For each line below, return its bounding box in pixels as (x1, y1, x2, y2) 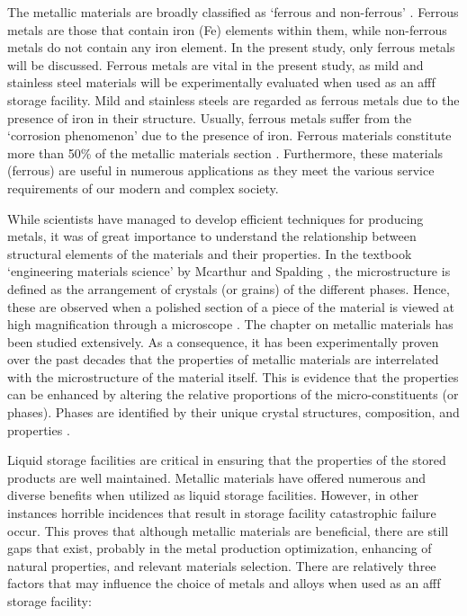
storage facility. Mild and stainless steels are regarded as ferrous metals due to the (7, 90, 460, 109)
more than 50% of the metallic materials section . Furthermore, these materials (7, 143, 444, 162)
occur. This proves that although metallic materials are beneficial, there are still (7, 521, 449, 540)
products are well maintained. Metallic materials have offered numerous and (7, 468, 427, 487)
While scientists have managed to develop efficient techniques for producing (7, 209, 424, 228)
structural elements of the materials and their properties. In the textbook (7, 244, 412, 263)
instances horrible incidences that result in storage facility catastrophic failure (7, 504, 436, 522)
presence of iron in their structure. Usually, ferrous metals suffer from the (7, 108, 412, 127)
